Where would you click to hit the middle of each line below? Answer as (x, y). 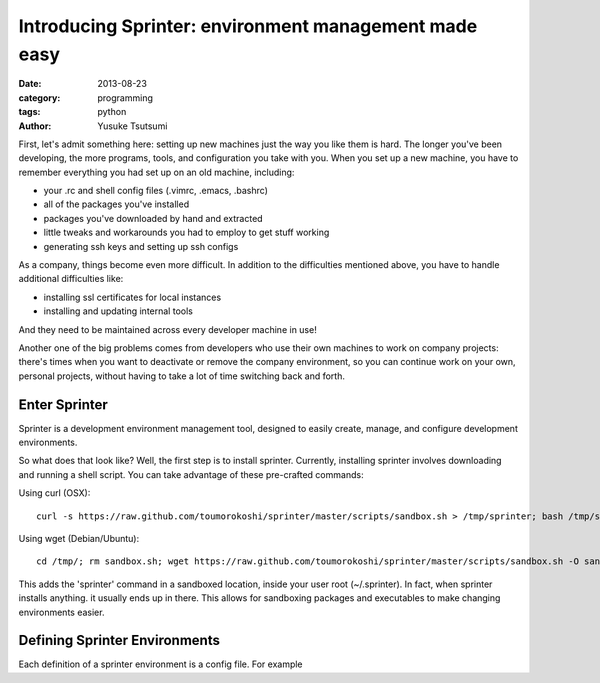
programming (125, 97)
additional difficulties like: (71, 279)
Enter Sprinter (63, 404)
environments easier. (61, 612)
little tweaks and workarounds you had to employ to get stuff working (186, 232)
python (112, 112)
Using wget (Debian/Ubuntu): (79, 539)
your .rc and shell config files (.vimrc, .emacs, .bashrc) (156, 191)
